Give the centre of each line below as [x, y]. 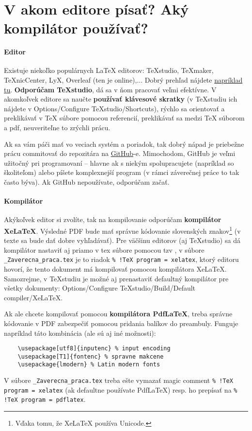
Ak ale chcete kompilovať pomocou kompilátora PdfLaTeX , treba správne [118, 314]
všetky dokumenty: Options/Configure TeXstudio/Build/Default [100, 288]
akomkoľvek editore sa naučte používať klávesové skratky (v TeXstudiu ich [121, 99]
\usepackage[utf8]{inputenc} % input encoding [94, 349]
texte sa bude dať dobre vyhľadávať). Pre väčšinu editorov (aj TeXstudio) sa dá [122, 240]
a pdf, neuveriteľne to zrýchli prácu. [57, 127]
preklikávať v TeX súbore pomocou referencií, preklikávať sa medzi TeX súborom [124, 118]
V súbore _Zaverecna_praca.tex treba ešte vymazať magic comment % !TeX [118, 380]
